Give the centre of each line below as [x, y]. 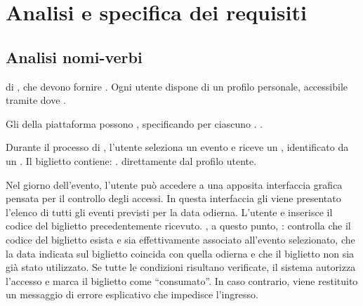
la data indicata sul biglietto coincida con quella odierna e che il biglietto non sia [180, 253]
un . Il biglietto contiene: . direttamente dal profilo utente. [131, 160]
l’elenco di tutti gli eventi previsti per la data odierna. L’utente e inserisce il [169, 212]
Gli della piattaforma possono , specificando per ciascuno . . [134, 123]
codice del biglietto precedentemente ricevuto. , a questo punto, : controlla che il [178, 226]
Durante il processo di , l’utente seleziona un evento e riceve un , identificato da [177, 147]
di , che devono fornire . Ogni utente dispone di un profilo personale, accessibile [177, 86]
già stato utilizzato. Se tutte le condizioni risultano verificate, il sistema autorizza [181, 267]
